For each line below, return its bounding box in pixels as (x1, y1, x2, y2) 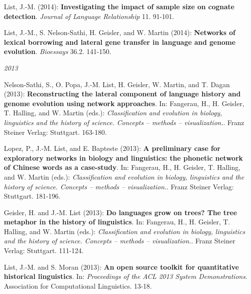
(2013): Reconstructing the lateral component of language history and (4, 89, 241, 99)
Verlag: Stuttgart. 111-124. (4, 245, 84, 256)
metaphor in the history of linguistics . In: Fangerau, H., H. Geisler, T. (4, 217, 230, 227)
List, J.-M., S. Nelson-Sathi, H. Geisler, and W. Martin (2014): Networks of (4, 27, 235, 37)
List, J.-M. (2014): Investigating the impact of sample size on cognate (4, 1, 234, 11)
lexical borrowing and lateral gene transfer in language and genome (4, 37, 236, 47)
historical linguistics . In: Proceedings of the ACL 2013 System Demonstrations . (4, 271, 248, 281)
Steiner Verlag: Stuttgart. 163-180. (4, 127, 107, 137)
